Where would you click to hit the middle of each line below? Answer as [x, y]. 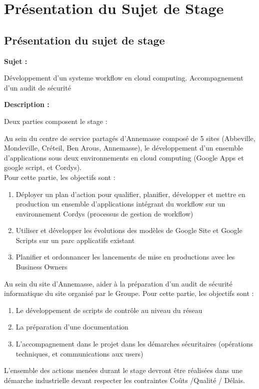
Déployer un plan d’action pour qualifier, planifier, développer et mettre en [130, 194]
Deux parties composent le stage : [56, 121]
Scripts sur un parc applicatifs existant [75, 240]
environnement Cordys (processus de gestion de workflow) [104, 213]
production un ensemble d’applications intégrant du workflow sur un [120, 204]
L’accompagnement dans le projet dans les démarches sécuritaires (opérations [134, 344]
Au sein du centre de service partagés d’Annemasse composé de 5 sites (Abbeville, [130, 138]
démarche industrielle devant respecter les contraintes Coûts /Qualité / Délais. [124, 380]
